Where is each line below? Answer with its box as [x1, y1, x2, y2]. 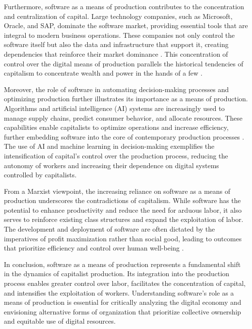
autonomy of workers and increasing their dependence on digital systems [4, 160, 219, 170]
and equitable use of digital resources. [4, 316, 116, 326]
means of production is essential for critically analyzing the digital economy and [4, 297, 241, 307]
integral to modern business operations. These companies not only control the [4, 30, 235, 40]
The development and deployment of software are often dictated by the [4, 224, 215, 234]
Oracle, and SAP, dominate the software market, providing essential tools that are [4, 20, 248, 31]
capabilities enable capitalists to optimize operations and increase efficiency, [4, 122, 229, 132]
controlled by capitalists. [4, 170, 77, 180]
